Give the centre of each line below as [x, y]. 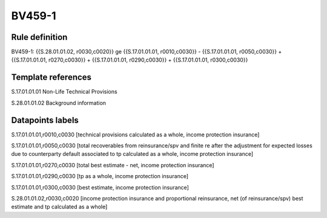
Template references [51, 78]
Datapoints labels [45, 120]
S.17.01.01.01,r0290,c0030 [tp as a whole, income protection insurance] [100, 176]
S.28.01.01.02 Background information [58, 103]
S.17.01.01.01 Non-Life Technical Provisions [64, 92]
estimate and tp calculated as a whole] [59, 207]
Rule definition [39, 37]
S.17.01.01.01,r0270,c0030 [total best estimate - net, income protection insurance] [113, 165]
